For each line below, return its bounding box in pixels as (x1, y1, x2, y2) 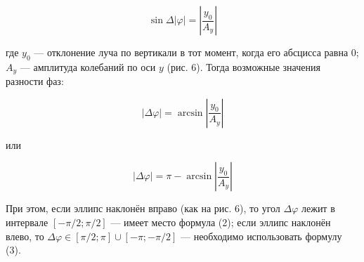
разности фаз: (6, 74, 64, 89)
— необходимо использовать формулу (180, 228, 342, 243)
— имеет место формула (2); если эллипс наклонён (110, 215, 331, 230)
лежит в (301, 201, 335, 216)
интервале (6, 215, 48, 230)
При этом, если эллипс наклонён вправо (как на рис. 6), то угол (6, 201, 280, 216)
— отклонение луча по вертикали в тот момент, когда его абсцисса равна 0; (34, 45, 359, 59)
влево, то (6, 228, 44, 243)
